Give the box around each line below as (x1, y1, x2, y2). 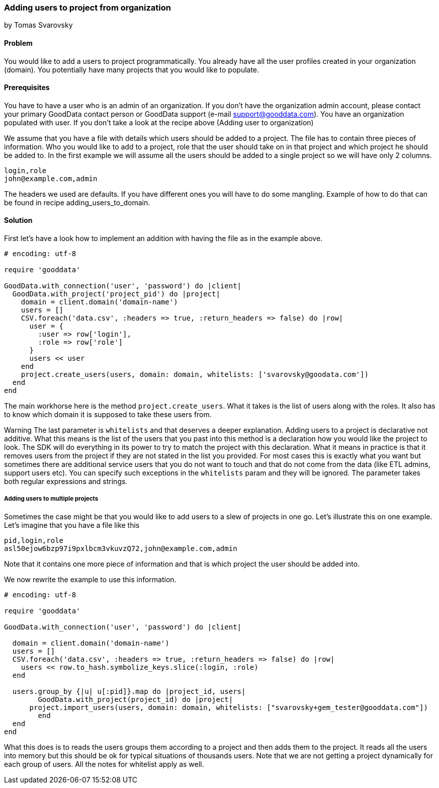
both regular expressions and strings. (4, 477, 128, 486)
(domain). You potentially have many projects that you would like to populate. (4, 65, 259, 74)
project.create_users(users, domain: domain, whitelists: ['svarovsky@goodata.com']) (21, 370, 369, 379)
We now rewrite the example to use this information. (4, 575, 177, 584)
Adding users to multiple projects (4, 495, 99, 503)
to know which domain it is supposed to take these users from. (4, 410, 212, 419)
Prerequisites (4, 83, 50, 92)
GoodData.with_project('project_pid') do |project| (12, 290, 220, 298)
